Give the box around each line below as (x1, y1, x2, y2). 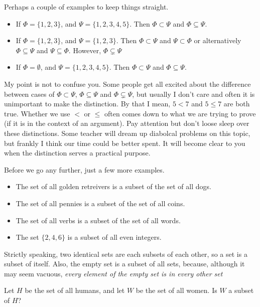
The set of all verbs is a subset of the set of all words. (16, 215, 181, 225)
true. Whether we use (4, 108, 70, 118)
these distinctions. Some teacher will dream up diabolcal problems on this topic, (4, 127, 250, 138)
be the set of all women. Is (136, 285, 217, 295)
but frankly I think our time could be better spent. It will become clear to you (4, 137, 245, 148)
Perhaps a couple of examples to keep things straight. (4, 2, 169, 12)
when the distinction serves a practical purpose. (4, 147, 151, 158)
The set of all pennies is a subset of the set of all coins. (16, 198, 185, 208)
